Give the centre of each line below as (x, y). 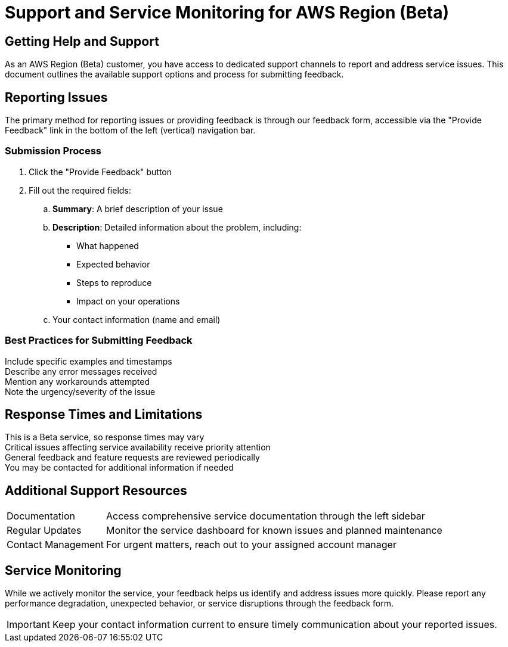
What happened (108, 245)
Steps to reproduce (114, 282)
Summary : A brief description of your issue (138, 209)
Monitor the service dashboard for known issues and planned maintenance (274, 531)
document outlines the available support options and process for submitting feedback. (174, 74)
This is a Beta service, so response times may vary (105, 437)
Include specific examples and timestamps (89, 361)
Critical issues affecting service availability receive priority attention (138, 447)
